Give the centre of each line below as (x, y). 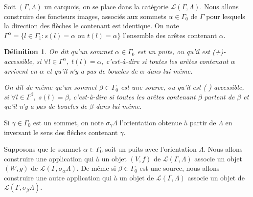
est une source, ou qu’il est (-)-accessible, (183, 87)
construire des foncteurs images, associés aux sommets (85, 16)
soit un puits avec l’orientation (151, 148)
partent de (219, 96)
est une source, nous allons (180, 168)
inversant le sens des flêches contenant (61, 132)
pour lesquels (226, 16)
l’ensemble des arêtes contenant (170, 35)
